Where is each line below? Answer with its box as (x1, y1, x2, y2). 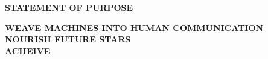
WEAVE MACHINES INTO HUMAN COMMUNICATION (5, 21, 264, 33)
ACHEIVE (5, 44, 51, 57)
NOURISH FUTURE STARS (5, 33, 131, 45)
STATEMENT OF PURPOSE (5, 1, 133, 13)
